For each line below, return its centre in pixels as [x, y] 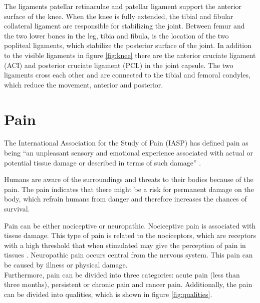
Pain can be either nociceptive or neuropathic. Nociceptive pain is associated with [130, 225]
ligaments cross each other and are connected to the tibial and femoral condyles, [127, 75]
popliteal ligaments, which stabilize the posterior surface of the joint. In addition [128, 45]
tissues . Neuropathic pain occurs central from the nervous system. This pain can [128, 255]
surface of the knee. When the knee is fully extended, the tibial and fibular [119, 16]
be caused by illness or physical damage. [66, 264]
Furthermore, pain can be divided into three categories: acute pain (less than [122, 274]
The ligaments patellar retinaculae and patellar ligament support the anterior [123, 6]
